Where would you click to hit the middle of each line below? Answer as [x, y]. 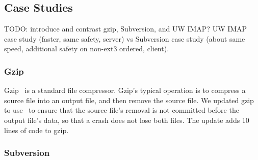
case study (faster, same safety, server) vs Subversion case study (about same [125, 38]
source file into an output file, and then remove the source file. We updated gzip [129, 100]
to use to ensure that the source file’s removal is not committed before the [122, 110]
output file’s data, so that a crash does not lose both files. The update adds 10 [127, 120]
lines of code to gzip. [36, 130]
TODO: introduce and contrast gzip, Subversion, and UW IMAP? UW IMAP [126, 29]
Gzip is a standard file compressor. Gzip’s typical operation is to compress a [125, 90]
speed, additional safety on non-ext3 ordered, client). [87, 49]
